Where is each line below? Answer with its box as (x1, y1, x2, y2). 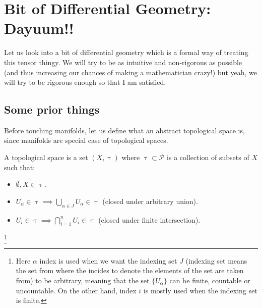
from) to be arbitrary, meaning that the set (16, 275, 150, 285)
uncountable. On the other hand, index (16, 285, 137, 295)
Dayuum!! (4, 18, 74, 38)
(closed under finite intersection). (98, 214, 201, 225)
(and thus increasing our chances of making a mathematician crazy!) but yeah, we (4, 67, 257, 77)
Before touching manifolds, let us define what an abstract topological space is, (4, 125, 245, 135)
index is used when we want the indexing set (39, 255, 177, 266)
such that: (4, 162, 35, 172)
